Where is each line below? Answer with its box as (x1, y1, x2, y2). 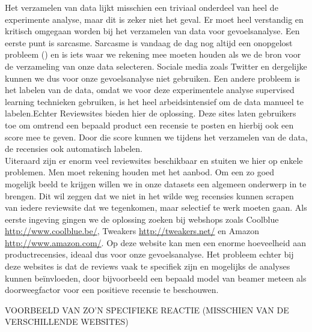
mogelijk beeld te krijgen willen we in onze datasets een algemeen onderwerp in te (5, 177, 307, 190)
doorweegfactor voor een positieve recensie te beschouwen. (5, 283, 219, 296)
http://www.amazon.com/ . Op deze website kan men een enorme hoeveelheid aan (5, 236, 306, 249)
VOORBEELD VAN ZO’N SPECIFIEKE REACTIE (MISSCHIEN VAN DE (5, 303, 289, 316)
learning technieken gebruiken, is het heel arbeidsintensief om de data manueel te (5, 95, 304, 107)
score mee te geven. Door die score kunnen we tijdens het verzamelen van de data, (5, 130, 308, 143)
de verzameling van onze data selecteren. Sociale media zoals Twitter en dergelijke (5, 59, 307, 72)
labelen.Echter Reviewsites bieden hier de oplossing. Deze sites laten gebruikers (5, 107, 296, 119)
